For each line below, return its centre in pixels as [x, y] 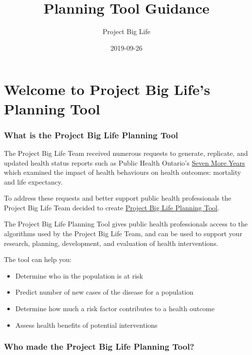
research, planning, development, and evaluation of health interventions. [111, 243]
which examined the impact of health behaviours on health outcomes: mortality [123, 172]
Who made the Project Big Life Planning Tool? [99, 346]
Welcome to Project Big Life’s [107, 89]
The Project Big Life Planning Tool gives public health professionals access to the [126, 224]
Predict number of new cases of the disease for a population [104, 292]
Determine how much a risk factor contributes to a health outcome [115, 308]
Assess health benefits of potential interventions [86, 325]
